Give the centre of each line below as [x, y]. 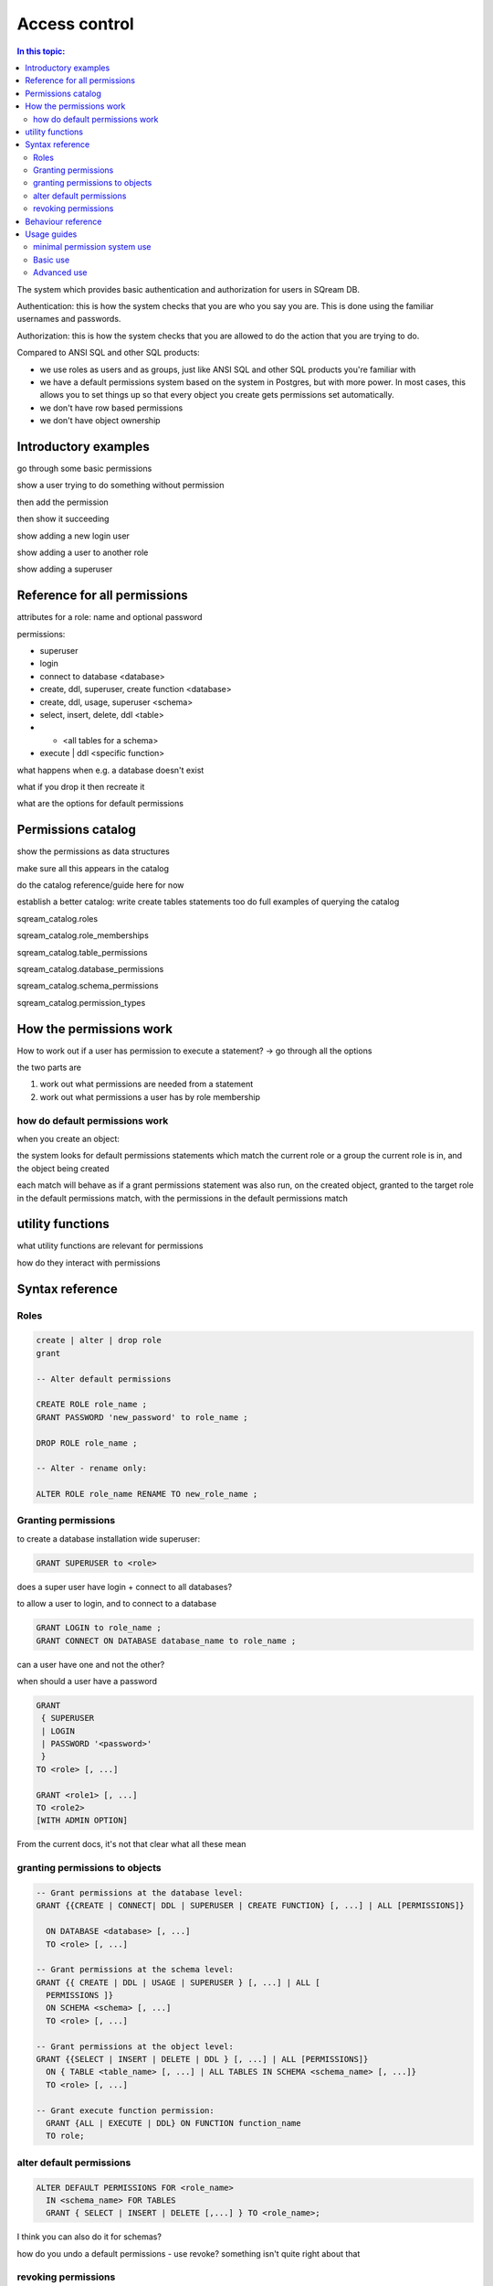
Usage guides [51, 234]
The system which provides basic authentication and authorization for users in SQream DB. [189, 289]
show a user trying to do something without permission [121, 486]
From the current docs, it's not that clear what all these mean [131, 1844]
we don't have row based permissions [111, 408]
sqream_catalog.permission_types [81, 1002]
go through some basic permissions [84, 468]
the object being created [63, 1168]
